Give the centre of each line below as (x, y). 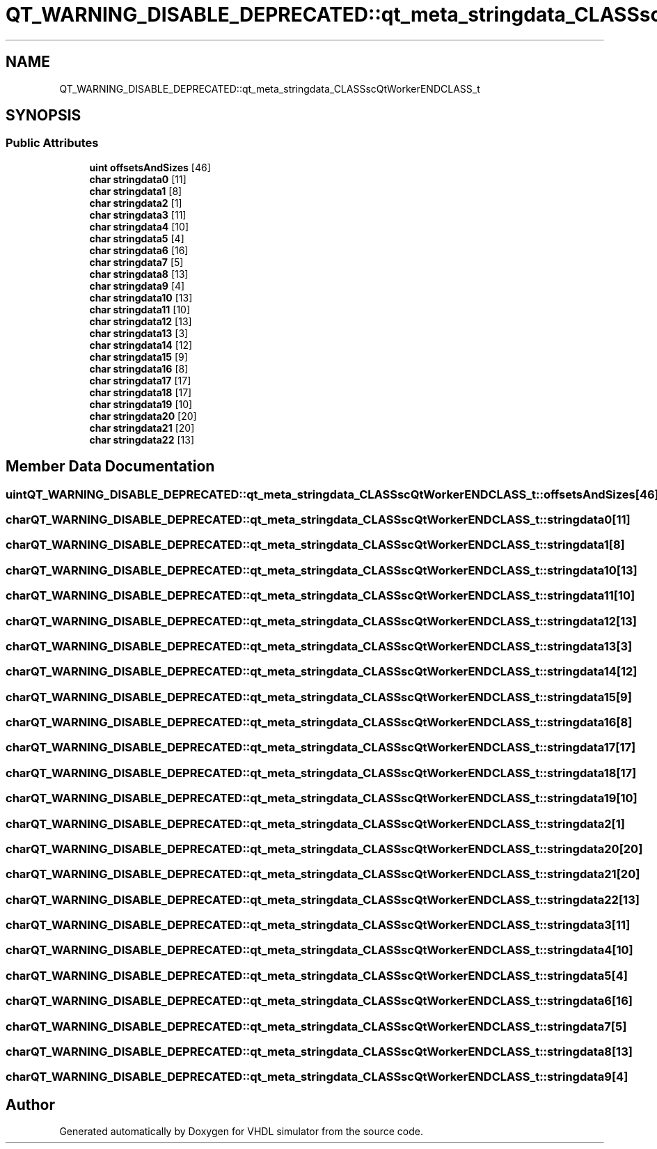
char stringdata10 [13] (141, 297)
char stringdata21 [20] (142, 428)
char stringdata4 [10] (139, 226)
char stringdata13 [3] (139, 333)
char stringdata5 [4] (137, 238)
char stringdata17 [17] (140, 380)
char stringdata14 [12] (141, 345)
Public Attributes (52, 143)
